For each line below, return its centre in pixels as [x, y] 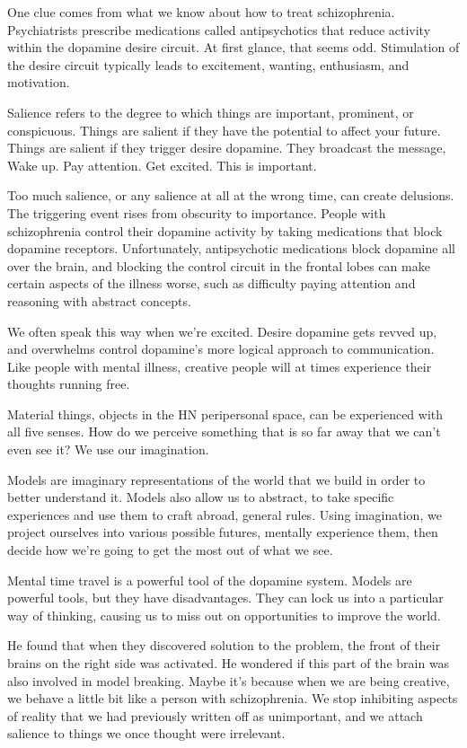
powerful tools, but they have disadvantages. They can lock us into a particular [225, 598]
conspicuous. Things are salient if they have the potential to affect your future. [224, 130]
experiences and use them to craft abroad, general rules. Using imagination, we [225, 514]
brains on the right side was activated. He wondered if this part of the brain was [229, 663]
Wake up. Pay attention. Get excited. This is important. [162, 165]
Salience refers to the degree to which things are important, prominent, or [211, 112]
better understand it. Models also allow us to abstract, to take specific [201, 497]
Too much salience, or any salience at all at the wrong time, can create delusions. [231, 195]
